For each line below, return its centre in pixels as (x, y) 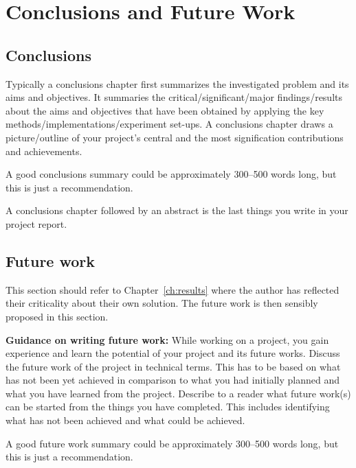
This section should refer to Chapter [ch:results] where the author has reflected (173, 289)
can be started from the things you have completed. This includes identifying (168, 407)
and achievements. (44, 151)
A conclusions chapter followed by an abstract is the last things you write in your (177, 210)
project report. (36, 223)
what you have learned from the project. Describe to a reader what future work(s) (178, 393)
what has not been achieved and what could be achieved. (125, 420)
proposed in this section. (57, 316)
